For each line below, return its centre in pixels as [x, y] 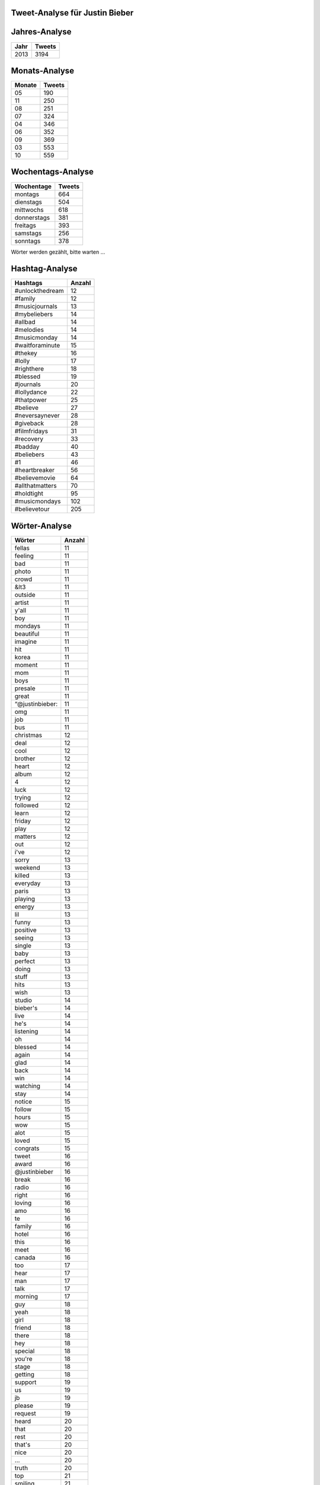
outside [25, 595]
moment [26, 665]
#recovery [29, 439]
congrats [27, 1148]
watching [28, 1086]
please [24, 1405]
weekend [28, 867]
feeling [24, 555]
